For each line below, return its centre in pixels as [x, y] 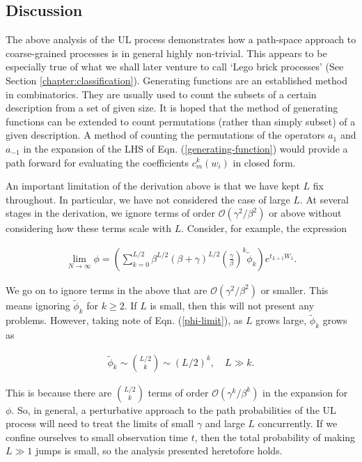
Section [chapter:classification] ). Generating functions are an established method [177, 80]
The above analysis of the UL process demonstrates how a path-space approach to [181, 39]
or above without [305, 213]
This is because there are [59, 392]
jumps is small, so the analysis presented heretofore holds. [159, 451]
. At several [324, 199]
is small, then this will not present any [232, 306]
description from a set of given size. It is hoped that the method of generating [172, 108]
